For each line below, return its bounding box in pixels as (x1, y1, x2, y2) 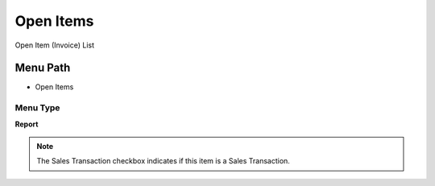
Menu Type (14, 102, 60, 114)
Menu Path (14, 61, 71, 75)
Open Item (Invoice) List (14, 40, 95, 50)
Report (14, 119, 39, 129)
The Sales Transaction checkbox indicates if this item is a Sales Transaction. (36, 156, 290, 166)
